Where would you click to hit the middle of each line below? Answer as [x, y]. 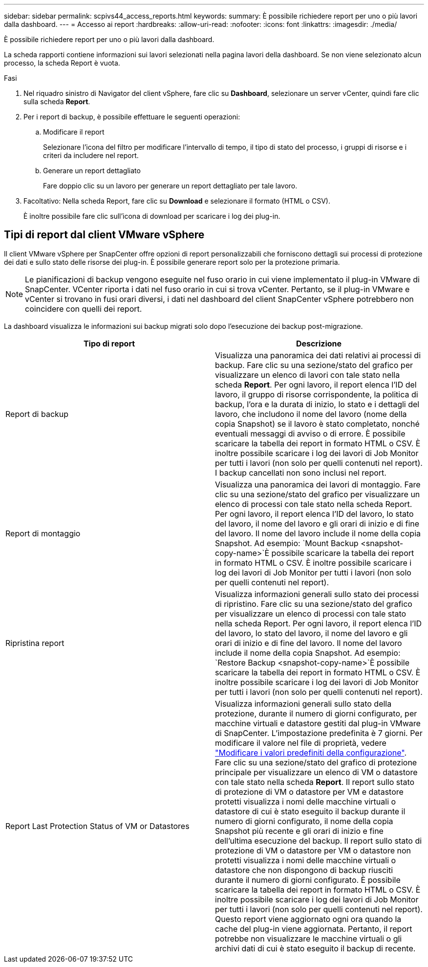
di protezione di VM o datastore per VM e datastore [309, 792]
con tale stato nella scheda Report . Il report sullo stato [315, 782]
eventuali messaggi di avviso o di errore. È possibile [310, 433]
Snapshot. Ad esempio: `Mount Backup [287, 543]
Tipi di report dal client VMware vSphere [104, 235]
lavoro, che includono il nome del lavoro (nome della [311, 414]
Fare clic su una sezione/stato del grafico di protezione [316, 762]
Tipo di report [109, 343]
